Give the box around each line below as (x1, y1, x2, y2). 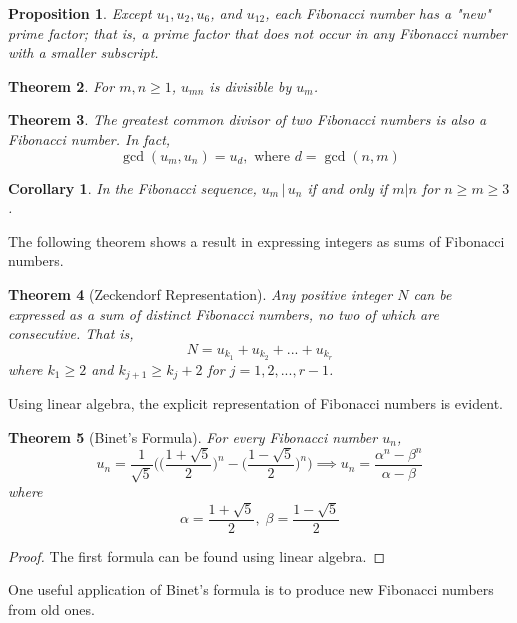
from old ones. (8, 599, 95, 620)
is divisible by (209, 75, 292, 96)
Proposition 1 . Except (8, 3, 152, 23)
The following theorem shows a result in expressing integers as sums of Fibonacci (8, 230, 505, 251)
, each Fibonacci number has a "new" (265, 3, 491, 23)
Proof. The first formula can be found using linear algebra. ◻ (8, 545, 386, 566)
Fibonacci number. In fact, (8, 128, 171, 149)
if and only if (307, 177, 388, 198)
